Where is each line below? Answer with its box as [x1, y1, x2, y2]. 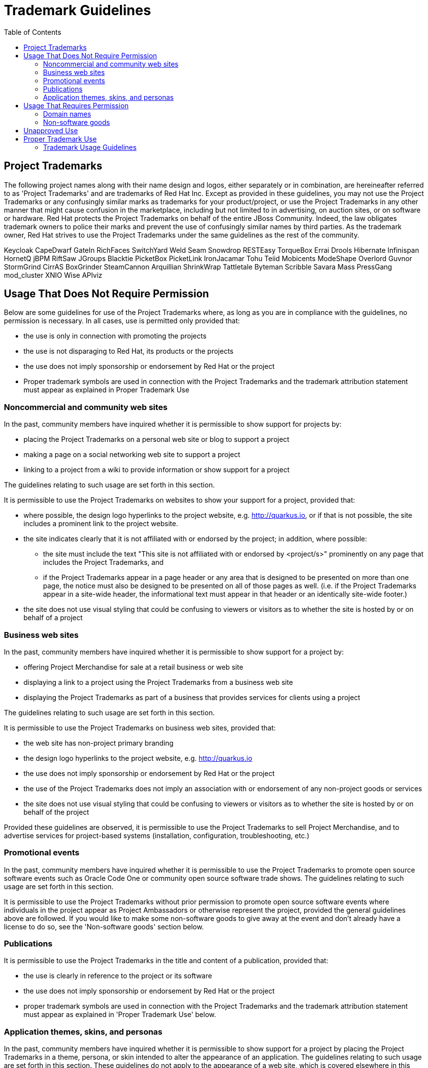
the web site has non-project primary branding [23, 738, 174, 747]
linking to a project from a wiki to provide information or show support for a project [23, 465, 290, 474]
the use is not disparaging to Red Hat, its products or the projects [23, 347, 234, 356]
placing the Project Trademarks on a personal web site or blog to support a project [23, 435, 290, 444]
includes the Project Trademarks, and [43, 558, 164, 567]
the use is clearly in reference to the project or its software [23, 971, 212, 980]
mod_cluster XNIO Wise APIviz [4, 270, 103, 279]
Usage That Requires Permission [23, 101, 129, 110]
